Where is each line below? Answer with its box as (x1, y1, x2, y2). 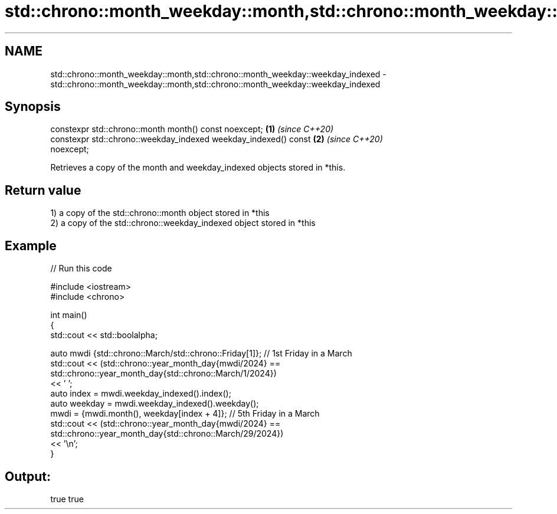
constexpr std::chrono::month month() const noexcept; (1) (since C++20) (50, 124, 334, 135)
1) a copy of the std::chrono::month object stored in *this (50, 208, 270, 218)
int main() (50, 310, 87, 320)
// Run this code (50, 263, 112, 274)
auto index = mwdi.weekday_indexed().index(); (50, 388, 231, 399)
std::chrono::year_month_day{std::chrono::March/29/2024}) (50, 428, 284, 439)
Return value (5, 182, 81, 198)
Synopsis (5, 99, 61, 114)
